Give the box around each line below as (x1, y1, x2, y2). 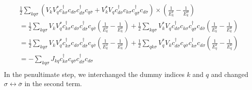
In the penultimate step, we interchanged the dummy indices (4, 69, 185, 79)
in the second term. (24, 78, 82, 89)
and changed (211, 69, 249, 79)
